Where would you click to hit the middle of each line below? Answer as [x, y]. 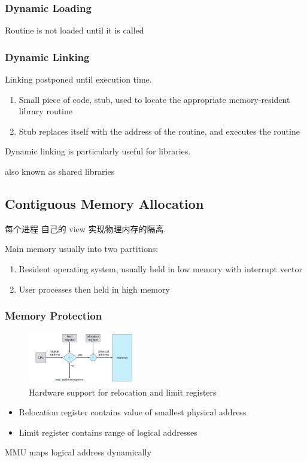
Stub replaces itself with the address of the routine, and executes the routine [159, 131]
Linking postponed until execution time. [78, 79]
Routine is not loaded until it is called [75, 30]
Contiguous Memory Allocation [104, 203]
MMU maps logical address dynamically [78, 452]
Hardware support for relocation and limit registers [123, 392]
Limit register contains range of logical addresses [108, 432]
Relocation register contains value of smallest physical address [133, 412]
